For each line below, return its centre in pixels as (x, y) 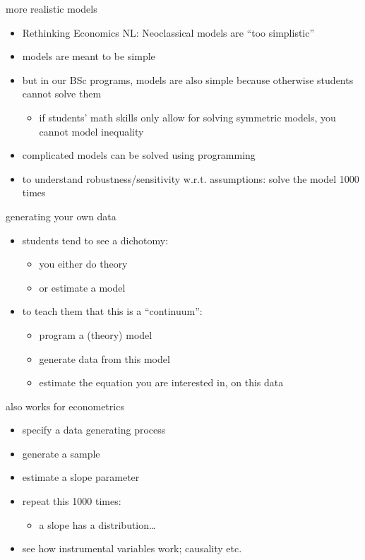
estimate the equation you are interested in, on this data (161, 382)
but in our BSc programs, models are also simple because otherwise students (188, 79)
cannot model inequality (91, 131)
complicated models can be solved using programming (139, 155)
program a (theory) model (96, 334)
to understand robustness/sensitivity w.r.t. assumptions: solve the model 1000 (191, 178)
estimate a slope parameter (81, 477)
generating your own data (61, 216)
